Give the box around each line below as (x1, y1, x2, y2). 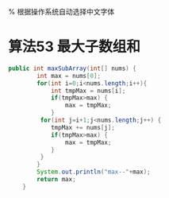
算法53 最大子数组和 (8, 38, 141, 56)
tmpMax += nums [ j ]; (50, 123, 115, 131)
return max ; (36, 176, 77, 184)
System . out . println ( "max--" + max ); (36, 168, 151, 177)
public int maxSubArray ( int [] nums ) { (8, 64, 136, 72)
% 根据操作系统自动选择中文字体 (8, 7, 115, 16)
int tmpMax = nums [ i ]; (50, 87, 126, 95)
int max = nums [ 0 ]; (36, 72, 102, 80)
